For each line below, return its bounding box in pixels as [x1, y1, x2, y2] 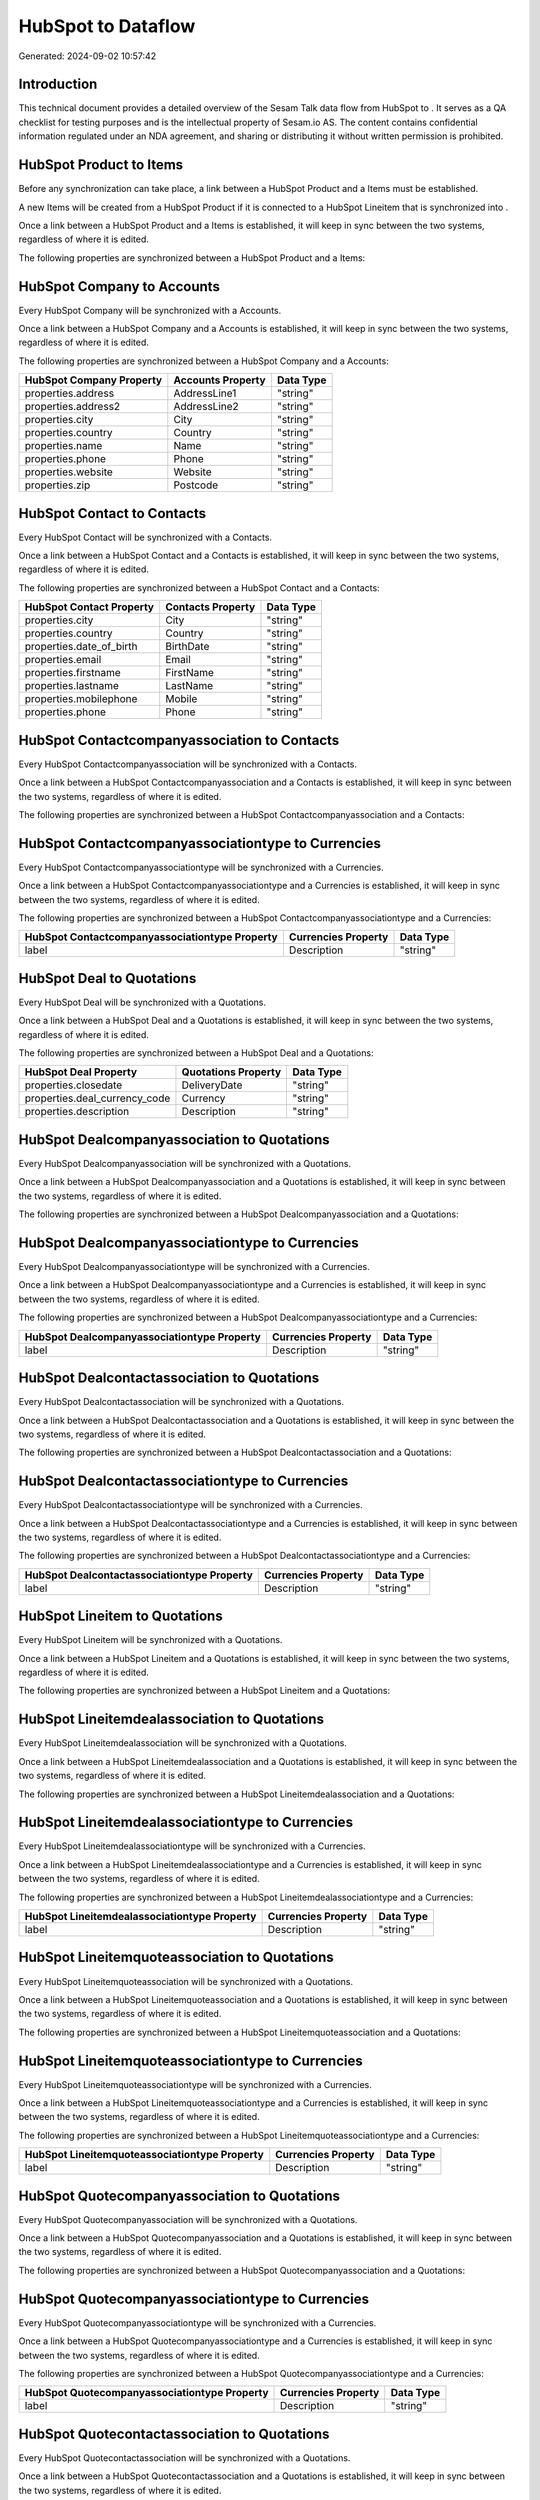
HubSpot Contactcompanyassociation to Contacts [18, 731, 340, 749]
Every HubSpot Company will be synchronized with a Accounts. [18, 304, 282, 316]
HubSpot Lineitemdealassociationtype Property [24, 1910, 257, 1924]
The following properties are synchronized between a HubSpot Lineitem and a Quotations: [18, 1685, 391, 1697]
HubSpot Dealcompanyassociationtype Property [24, 1330, 262, 1344]
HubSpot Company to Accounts [18, 278, 220, 295]
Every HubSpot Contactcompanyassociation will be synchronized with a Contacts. [18, 758, 358, 770]
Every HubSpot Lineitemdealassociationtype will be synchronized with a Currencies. [18, 1840, 366, 1852]
